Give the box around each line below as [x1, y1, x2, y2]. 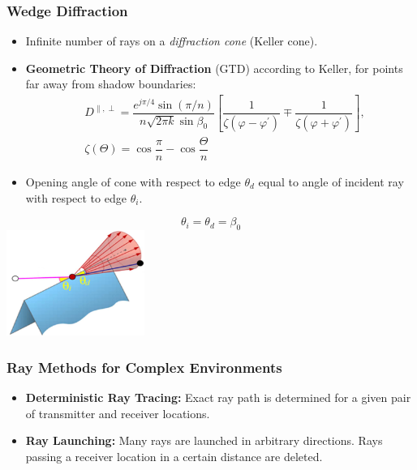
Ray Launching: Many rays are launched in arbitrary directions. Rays [25, 432, 383, 449]
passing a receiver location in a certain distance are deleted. [25, 447, 323, 464]
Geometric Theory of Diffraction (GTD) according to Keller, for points [25, 59, 403, 76]
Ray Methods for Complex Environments [6, 357, 282, 377]
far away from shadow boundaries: [25, 75, 196, 92]
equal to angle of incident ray [258, 173, 404, 190]
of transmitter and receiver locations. [25, 404, 210, 421]
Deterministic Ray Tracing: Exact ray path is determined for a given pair [25, 389, 411, 406]
